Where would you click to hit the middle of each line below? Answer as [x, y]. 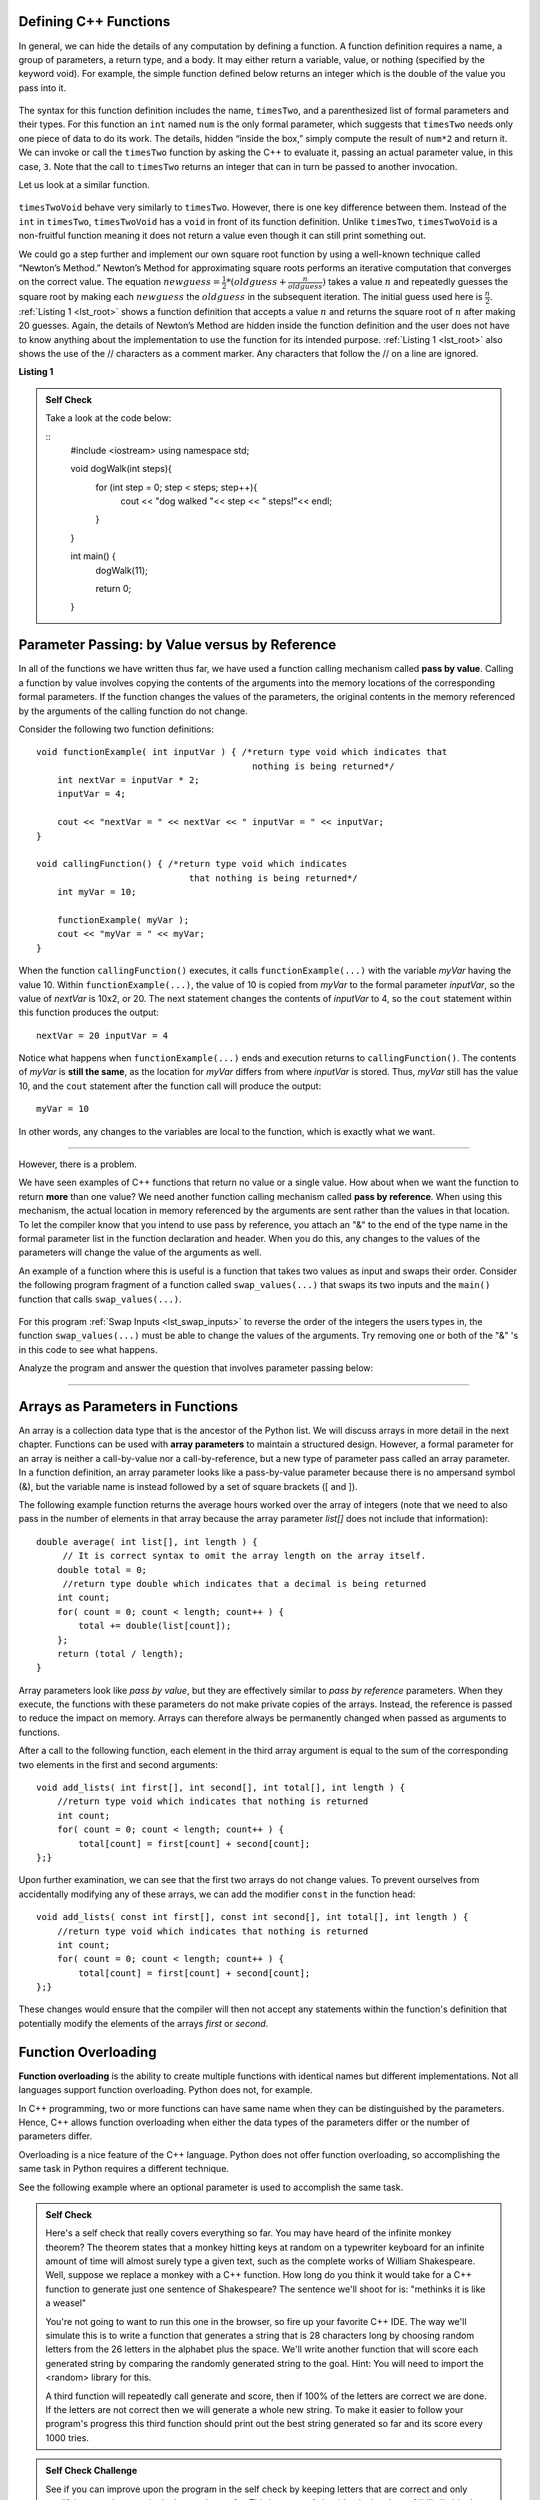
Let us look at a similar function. [84, 185]
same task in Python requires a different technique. [124, 2169]
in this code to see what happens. [88, 1349]
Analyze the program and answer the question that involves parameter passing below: [196, 1368]
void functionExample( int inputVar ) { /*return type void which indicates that [242, 752]
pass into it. [42, 87]
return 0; [113, 589]
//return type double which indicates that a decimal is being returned [244, 1583]
